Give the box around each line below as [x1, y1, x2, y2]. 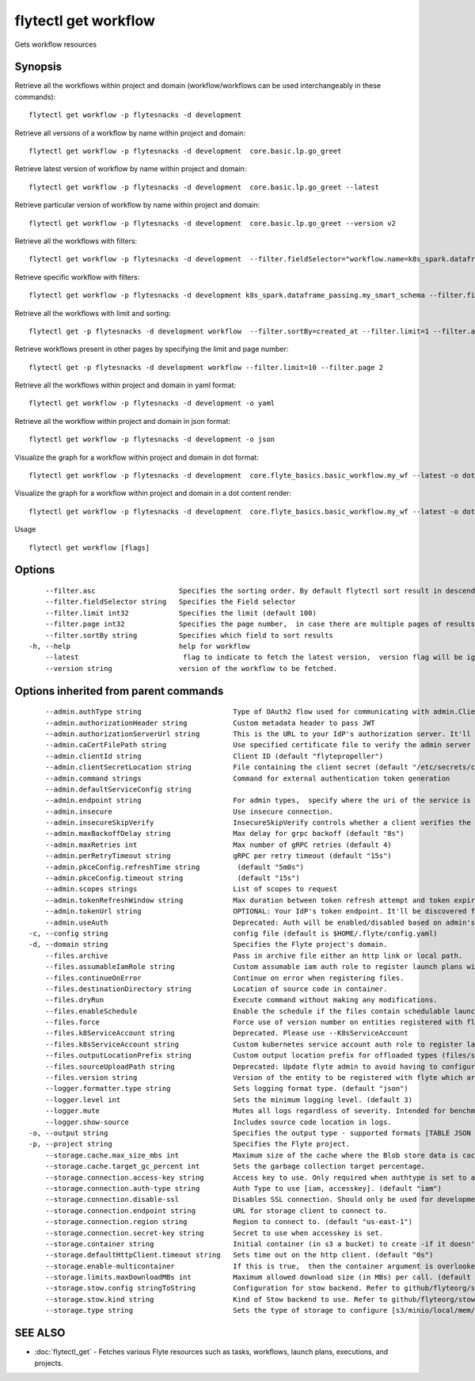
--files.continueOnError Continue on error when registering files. [44, 973, 405, 982]
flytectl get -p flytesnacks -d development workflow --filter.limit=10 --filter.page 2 [28, 363, 384, 372]
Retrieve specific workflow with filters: [14, 272, 140, 281]
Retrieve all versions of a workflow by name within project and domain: [14, 128, 245, 138]
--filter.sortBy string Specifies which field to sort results [44, 631, 334, 639]
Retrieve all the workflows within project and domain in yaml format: [14, 380, 237, 390]
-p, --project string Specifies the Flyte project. [28, 1139, 351, 1149]
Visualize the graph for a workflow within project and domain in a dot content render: [14, 488, 292, 498]
